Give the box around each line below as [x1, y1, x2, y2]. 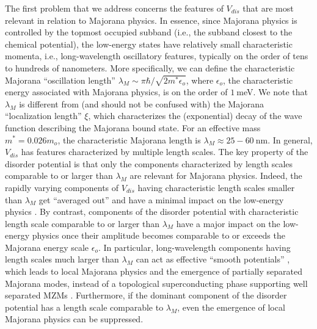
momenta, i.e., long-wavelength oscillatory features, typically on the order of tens [5, 49, 308, 62]
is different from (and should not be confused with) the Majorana [19, 97, 264, 110]
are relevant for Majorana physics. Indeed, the [129, 169, 302, 182]
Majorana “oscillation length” [5, 73, 115, 86]
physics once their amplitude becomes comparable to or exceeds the [32, 229, 285, 242]
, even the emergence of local [177, 300, 285, 313]
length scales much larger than [5, 253, 119, 266]
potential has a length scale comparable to [5, 300, 164, 313]
